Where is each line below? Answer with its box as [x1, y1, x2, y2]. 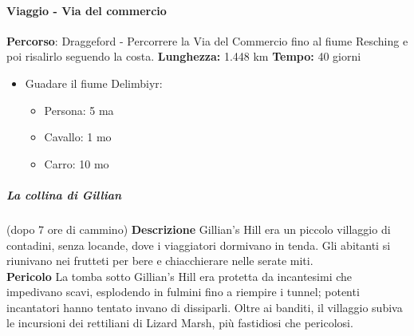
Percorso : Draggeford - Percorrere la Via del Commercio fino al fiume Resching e [6, 32, 408, 49]
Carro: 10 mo [44, 155, 109, 172]
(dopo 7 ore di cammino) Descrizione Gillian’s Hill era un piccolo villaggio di [6, 220, 391, 237]
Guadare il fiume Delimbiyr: [25, 74, 163, 91]
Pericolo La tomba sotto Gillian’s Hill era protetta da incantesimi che [6, 267, 353, 284]
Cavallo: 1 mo [44, 128, 112, 145]
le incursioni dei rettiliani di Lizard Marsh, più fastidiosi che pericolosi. [6, 314, 353, 331]
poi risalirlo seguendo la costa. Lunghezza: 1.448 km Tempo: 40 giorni [6, 48, 361, 65]
